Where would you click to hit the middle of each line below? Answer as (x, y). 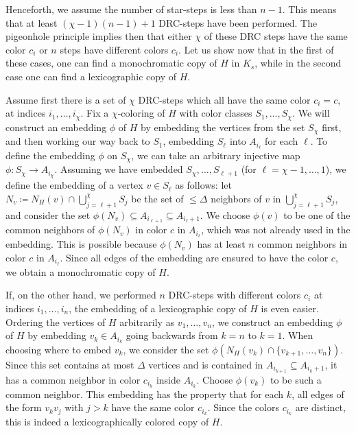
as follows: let (203, 185)
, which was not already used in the (276, 230)
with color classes (216, 113)
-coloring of (141, 113)
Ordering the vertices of (56, 321)
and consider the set (48, 214)
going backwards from (172, 335)
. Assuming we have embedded (119, 169)
